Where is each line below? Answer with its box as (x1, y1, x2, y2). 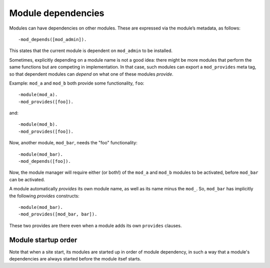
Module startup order (9, 235, 77, 244)
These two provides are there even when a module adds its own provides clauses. (9, 222, 182, 228)
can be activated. (9, 176, 45, 182)
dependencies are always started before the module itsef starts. (9, 256, 141, 262)
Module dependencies (9, 8, 104, 19)
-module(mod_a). (18, 92, 58, 98)
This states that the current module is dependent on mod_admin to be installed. (9, 48, 172, 54)
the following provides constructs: (9, 193, 79, 199)
